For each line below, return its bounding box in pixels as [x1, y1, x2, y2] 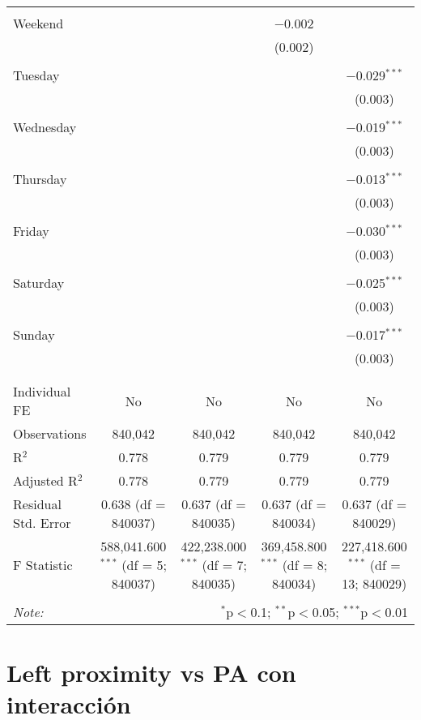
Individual [13, 382, 71, 401]
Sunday [13, 325, 55, 344]
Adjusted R [13, 471, 78, 490]
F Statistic [13, 555, 73, 574]
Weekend [13, 14, 64, 32]
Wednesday [13, 118, 77, 136]
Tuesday [13, 66, 60, 84]
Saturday [13, 273, 65, 292]
